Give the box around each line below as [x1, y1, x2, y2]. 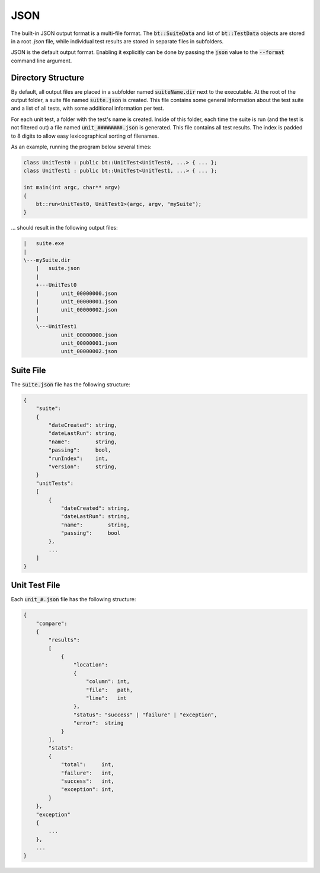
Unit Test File [11, 580, 60, 591]
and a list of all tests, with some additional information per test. [11, 104, 164, 112]
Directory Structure [11, 72, 85, 82]
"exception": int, [60, 786, 115, 793]
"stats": [48, 745, 74, 751]
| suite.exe [23, 240, 65, 247]
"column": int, [86, 678, 130, 685]
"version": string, [48, 463, 118, 470]
